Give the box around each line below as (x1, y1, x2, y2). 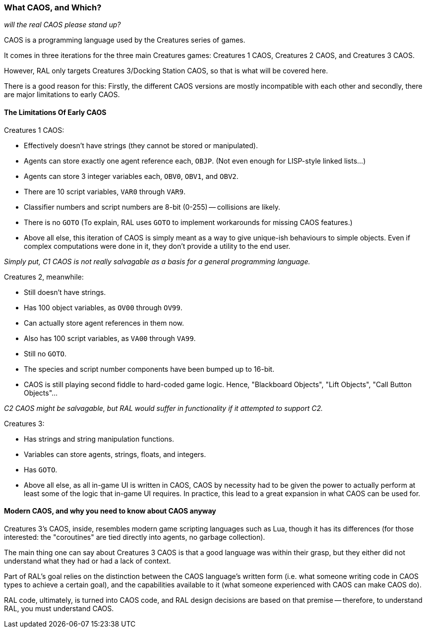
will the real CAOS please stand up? (4, 20, 121, 29)
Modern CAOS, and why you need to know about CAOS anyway (4, 507, 216, 516)
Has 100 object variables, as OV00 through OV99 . (24, 303, 183, 312)
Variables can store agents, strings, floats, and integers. (24, 450, 206, 459)
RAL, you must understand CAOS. (4, 604, 114, 613)
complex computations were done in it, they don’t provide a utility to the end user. (24, 241, 291, 250)
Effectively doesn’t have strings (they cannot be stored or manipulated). (24, 141, 258, 150)
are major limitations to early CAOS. (4, 90, 120, 99)
